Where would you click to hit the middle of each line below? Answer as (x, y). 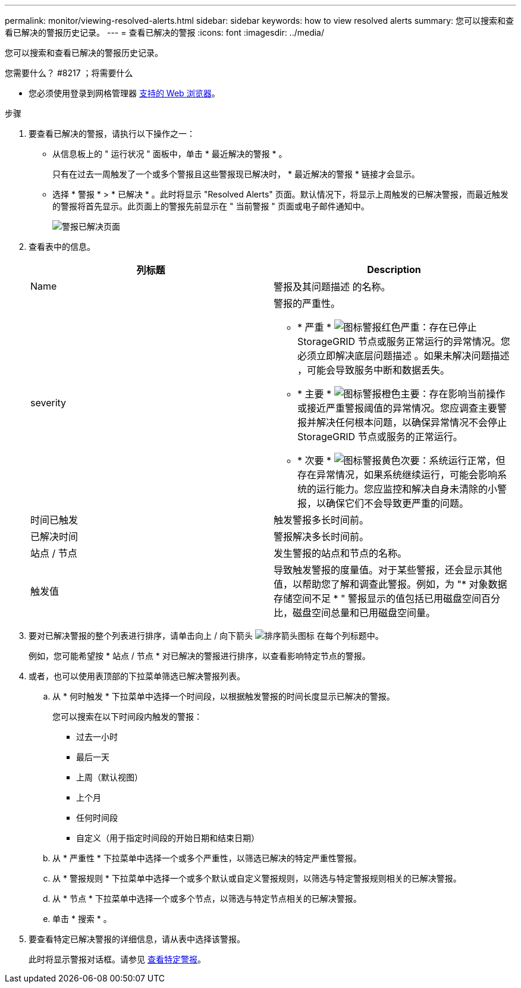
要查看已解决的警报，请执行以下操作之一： (112, 134)
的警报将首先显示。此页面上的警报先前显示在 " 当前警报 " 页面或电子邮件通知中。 (211, 206)
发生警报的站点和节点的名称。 (340, 553)
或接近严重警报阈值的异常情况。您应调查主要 (398, 408)
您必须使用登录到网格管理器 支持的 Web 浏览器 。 (124, 93)
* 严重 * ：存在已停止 (387, 327)
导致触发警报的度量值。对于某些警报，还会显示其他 (388, 570)
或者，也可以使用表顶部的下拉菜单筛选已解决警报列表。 (137, 676)
